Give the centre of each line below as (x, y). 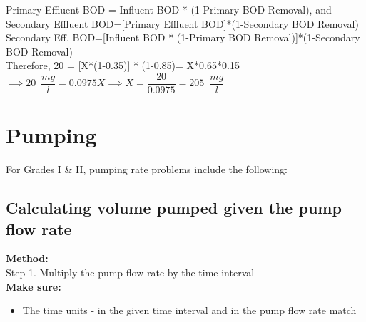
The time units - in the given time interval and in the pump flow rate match (189, 310)
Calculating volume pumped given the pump (174, 208)
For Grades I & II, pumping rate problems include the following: (147, 169)
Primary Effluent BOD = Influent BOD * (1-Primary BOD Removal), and (169, 9)
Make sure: (34, 286)
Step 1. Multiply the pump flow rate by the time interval (130, 272)
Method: (27, 258)
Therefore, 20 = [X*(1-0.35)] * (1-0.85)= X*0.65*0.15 (123, 65)
